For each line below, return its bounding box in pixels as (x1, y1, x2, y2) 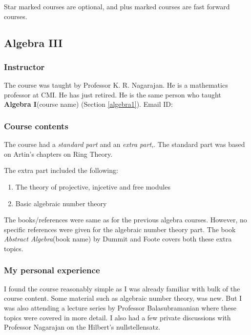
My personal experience (4, 264, 100, 276)
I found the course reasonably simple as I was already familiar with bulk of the (4, 283, 240, 293)
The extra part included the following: (4, 165, 118, 175)
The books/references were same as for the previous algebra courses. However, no (4, 215, 247, 225)
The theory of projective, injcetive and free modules (15, 181, 170, 191)
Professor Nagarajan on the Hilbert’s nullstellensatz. (4, 322, 161, 332)
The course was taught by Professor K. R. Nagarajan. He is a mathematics (4, 80, 228, 90)
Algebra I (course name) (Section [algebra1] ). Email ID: (4, 99, 173, 109)
